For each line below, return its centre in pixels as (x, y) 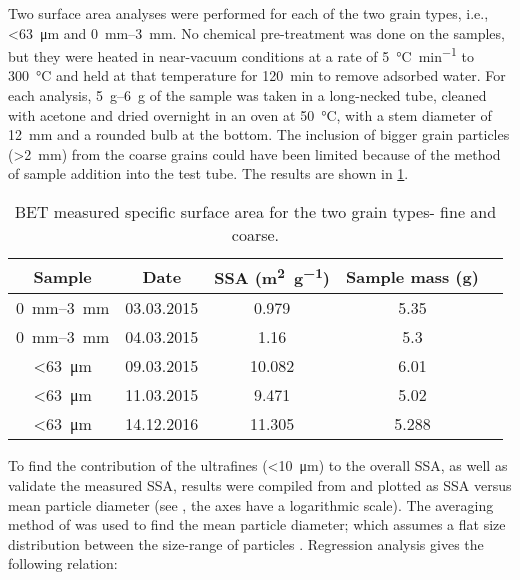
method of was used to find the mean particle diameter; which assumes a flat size (257, 524)
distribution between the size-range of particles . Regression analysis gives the (246, 543)
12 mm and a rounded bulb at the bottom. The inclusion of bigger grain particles (259, 134)
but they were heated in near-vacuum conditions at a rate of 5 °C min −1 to (241, 54)
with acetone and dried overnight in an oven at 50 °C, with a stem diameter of (250, 114)
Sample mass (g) (412, 276)
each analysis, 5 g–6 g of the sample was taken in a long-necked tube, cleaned (247, 95)
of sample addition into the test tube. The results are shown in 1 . (208, 173)
